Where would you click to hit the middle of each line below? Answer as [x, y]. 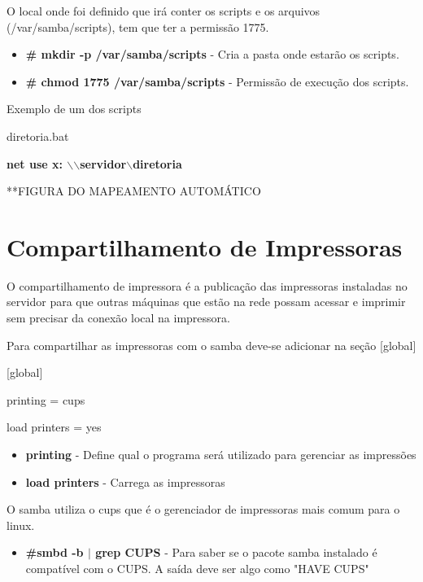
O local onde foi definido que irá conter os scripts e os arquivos [164, 11]
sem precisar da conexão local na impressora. [118, 318]
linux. [21, 525]
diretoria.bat [38, 136]
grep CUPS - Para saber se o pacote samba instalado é [236, 552]
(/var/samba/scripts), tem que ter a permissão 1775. [138, 26]
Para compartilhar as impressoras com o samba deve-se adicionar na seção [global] [211, 345]
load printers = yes [54, 427]
